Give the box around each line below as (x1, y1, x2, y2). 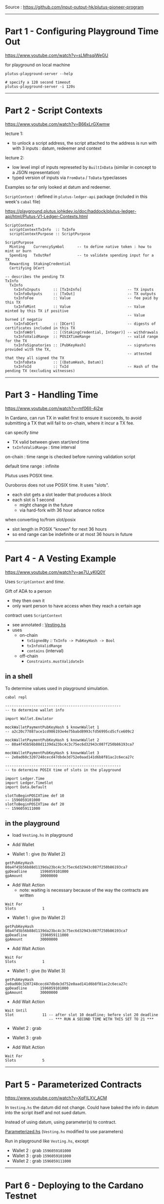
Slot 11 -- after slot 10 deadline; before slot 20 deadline (5, 1012, 159, 1018)
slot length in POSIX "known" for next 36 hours (12, 526, 107, 532)
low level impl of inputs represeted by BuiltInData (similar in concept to (12, 164, 157, 170)
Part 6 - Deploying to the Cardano (5, 1180, 144, 1191)
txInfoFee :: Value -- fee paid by (14, 295, 159, 300)
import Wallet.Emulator (5, 716, 54, 721)
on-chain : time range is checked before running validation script (5, 453, 136, 459)
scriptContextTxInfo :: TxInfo (9, 227, 76, 232)
